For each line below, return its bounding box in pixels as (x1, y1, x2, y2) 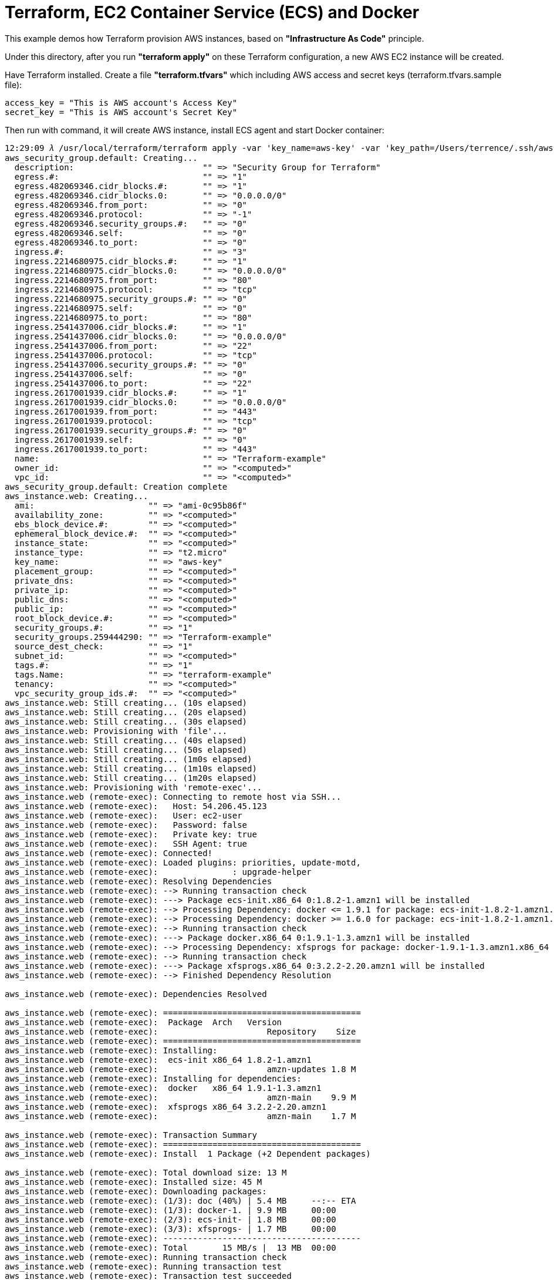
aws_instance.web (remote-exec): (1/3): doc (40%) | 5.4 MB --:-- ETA (5, 1195, 356, 1205)
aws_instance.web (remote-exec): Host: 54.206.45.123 (5, 801, 267, 811)
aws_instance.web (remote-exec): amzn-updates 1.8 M (5, 1064, 356, 1074)
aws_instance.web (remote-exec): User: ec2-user (5, 810, 242, 820)
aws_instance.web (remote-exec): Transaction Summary (5, 1130, 257, 1140)
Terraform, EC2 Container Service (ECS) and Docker (5, 2, 420, 22)
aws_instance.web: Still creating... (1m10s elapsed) (5, 763, 257, 773)
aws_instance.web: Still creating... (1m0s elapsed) (5, 754, 252, 764)
